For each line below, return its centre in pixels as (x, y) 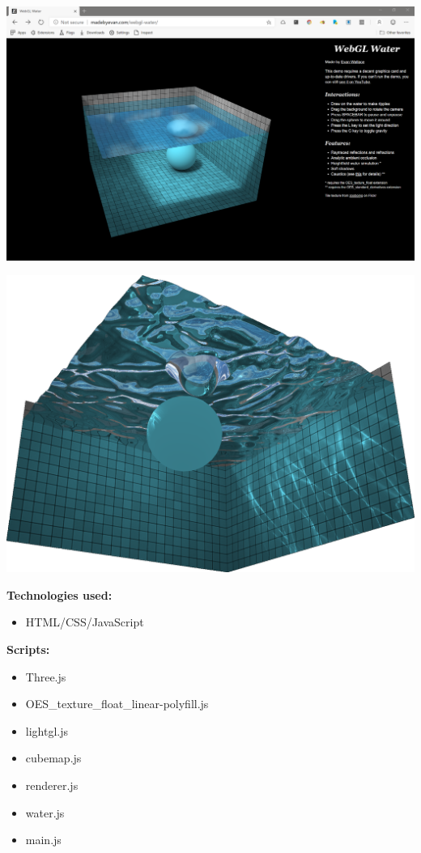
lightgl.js (47, 730)
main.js (43, 840)
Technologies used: (60, 594)
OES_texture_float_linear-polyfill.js (117, 704)
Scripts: (28, 649)
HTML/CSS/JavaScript (85, 622)
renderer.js (52, 785)
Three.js (46, 676)
